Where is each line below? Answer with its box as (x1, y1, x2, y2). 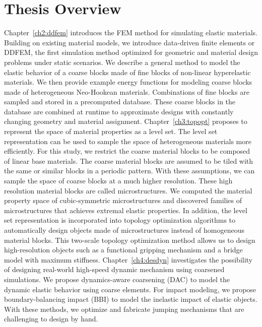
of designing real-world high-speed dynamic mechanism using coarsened (4, 264, 225, 275)
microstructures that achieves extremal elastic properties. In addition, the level (4, 205, 247, 215)
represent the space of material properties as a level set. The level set (4, 126, 218, 137)
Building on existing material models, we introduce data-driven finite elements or (4, 37, 255, 47)
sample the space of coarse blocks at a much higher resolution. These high (4, 175, 233, 186)
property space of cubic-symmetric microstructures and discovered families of (4, 195, 242, 206)
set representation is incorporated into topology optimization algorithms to (4, 215, 236, 225)
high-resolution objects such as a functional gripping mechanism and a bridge (4, 244, 243, 255)
